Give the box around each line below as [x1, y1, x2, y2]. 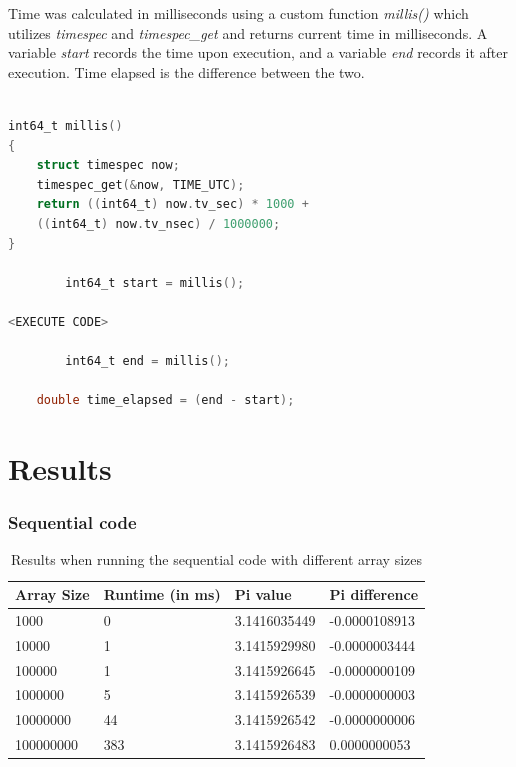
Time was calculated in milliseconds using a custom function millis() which [8, 3, 469, 23]
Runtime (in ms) [103, 584, 221, 605]
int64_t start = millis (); [65, 275, 245, 290]
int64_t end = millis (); [65, 354, 230, 369]
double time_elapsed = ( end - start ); [36, 393, 295, 408]
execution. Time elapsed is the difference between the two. [8, 61, 365, 82]
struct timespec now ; [36, 158, 180, 173]
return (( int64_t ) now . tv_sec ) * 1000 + [36, 197, 309, 212]
